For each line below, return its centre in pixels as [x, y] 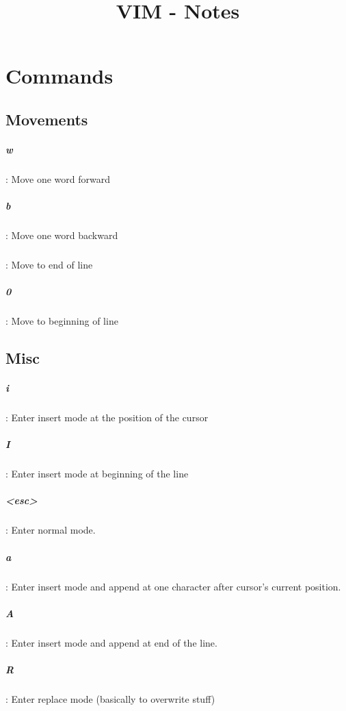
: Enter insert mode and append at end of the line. [111, 642]
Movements [47, 119]
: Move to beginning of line [62, 321]
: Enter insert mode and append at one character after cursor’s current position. [173, 586]
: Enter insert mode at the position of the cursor [107, 417]
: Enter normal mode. [51, 530]
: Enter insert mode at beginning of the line [97, 474]
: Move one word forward [58, 178]
